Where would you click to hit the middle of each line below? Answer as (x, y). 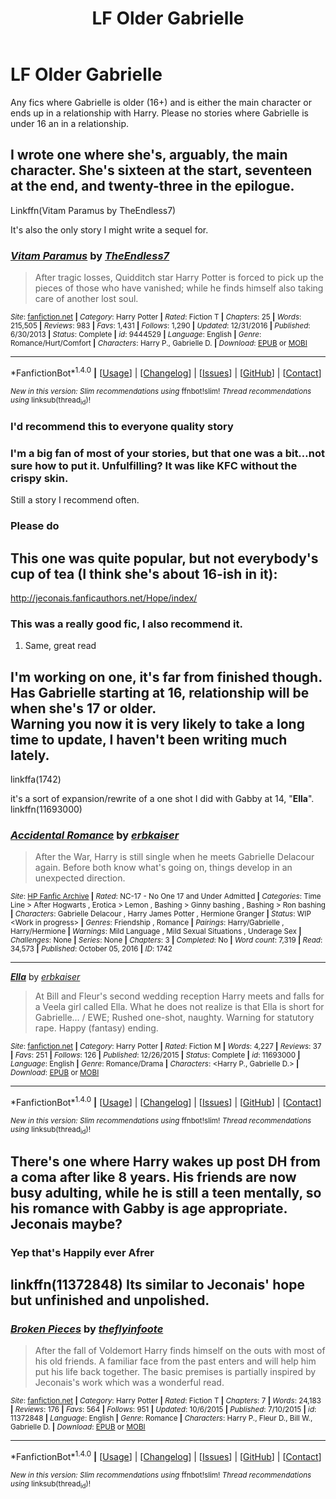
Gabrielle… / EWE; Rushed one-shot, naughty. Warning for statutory (174, 1018)
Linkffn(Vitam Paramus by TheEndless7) (93, 210)
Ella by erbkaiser (45, 977)
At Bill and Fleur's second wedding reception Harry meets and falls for (179, 996)
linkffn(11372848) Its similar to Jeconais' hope (157, 1285)
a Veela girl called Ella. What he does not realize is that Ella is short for (179, 1007)
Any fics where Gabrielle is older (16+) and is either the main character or (161, 102)
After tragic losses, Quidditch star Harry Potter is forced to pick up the (179, 278)
